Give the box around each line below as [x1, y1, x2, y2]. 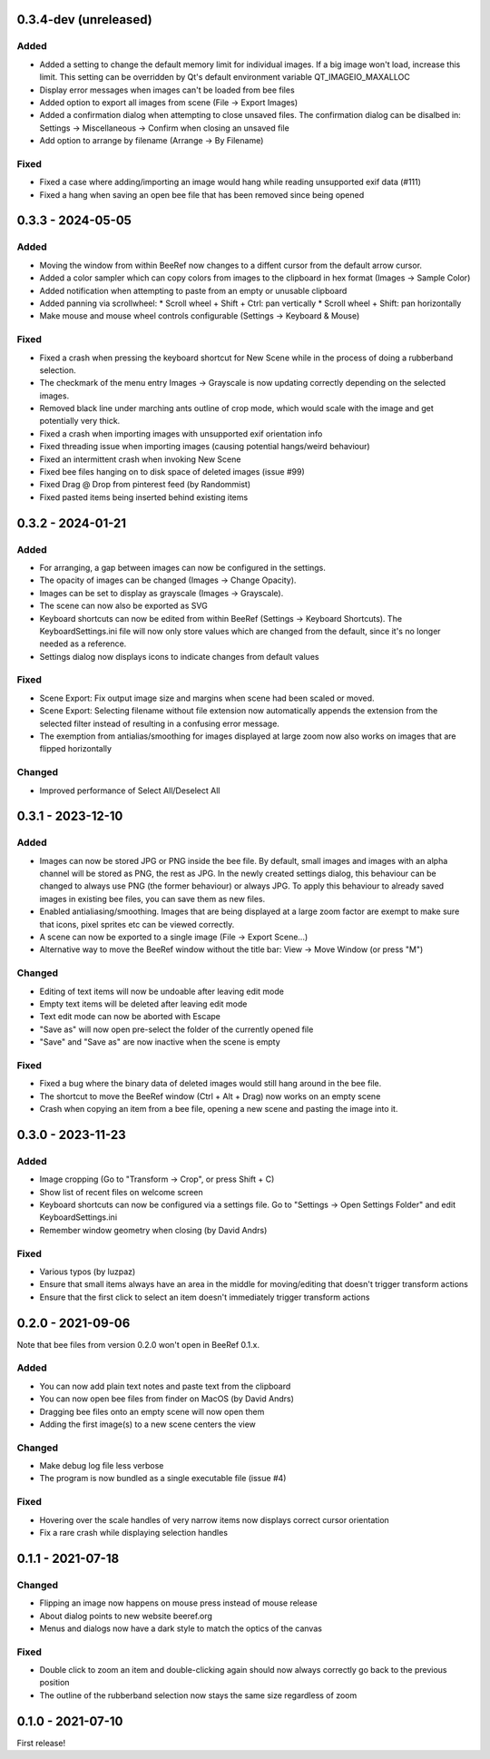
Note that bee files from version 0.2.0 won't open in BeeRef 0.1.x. [16, 1339, 260, 1350]
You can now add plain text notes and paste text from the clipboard [39, 1381, 291, 1391]
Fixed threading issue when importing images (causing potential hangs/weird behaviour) [39, 441, 371, 452]
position [39, 1677, 70, 1688]
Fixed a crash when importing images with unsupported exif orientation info [39, 427, 323, 439]
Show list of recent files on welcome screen [39, 1186, 203, 1197]
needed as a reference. [39, 638, 127, 649]
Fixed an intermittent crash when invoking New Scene [39, 454, 241, 465]
